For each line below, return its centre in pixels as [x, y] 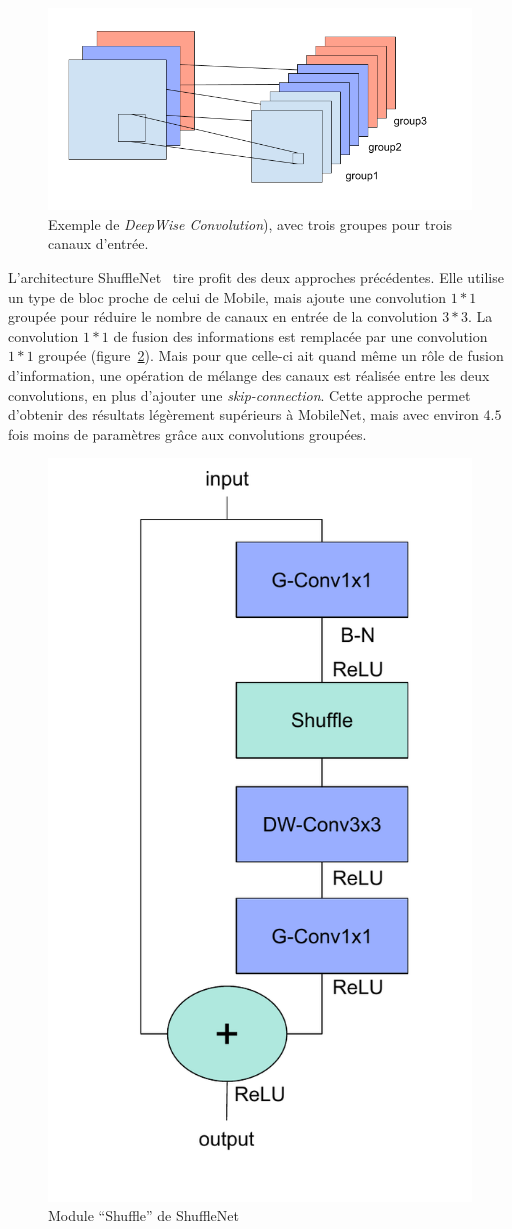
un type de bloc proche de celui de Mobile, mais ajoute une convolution [227, 296]
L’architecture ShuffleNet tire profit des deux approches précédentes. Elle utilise [256, 277]
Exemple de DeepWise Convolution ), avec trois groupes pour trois [250, 223]
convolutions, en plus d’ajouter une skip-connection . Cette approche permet [239, 394]
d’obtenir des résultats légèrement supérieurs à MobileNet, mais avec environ [243, 414]
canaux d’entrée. [98, 243]
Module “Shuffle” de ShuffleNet [143, 1215]
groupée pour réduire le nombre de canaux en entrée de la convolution [223, 316]
